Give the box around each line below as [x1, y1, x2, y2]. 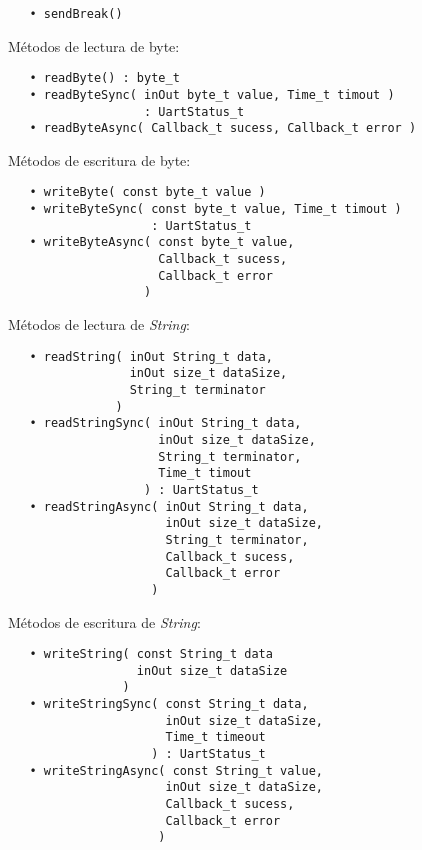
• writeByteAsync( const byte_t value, [29, 235, 295, 250]
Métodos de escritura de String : [8, 611, 201, 632]
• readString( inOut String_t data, [29, 349, 273, 364]
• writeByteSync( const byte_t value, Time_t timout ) [29, 202, 402, 217]
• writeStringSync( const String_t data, [29, 697, 309, 712]
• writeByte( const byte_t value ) [29, 185, 266, 200]
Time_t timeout [165, 730, 266, 745]
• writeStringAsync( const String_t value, [29, 763, 323, 778]
